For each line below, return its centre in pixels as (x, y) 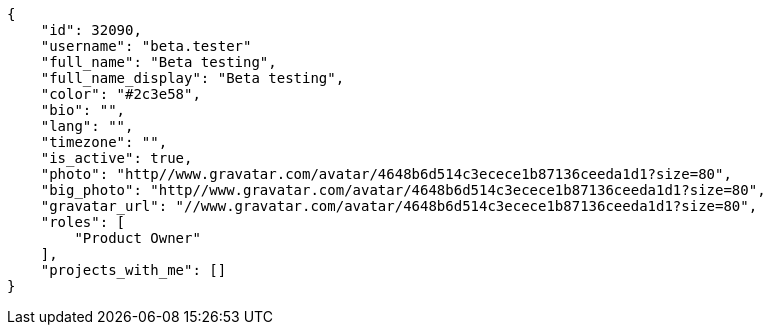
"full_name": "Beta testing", (158, 62)
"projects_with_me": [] (133, 270)
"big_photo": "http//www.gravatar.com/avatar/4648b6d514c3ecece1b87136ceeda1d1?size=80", (403, 190)
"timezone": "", (104, 142)
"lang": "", (87, 126)
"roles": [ (83, 222)
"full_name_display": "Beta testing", (192, 78)
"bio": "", (83, 110)
